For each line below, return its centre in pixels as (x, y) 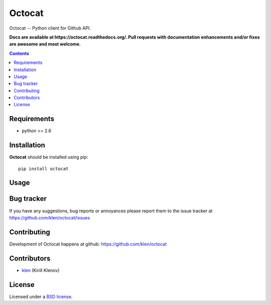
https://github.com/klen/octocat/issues (50, 217)
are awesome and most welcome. (45, 44)
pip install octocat (43, 169)
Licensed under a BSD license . (41, 296)
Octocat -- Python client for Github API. (50, 28)
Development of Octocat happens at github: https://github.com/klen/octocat (88, 244)
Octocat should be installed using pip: (49, 157)
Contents (19, 53)
